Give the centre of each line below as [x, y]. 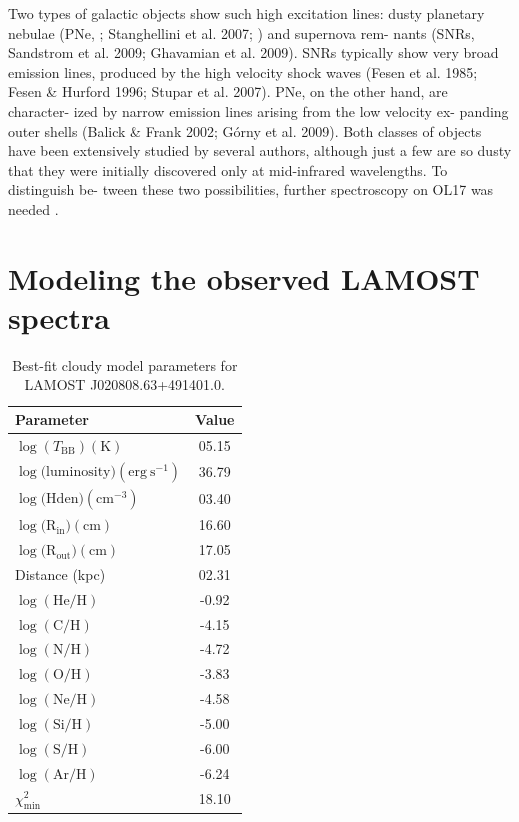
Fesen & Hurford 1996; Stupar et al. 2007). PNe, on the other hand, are [228, 91]
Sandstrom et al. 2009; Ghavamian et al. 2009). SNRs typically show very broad [253, 52]
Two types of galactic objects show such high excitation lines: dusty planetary [246, 13]
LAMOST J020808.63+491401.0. [124, 384]
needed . [33, 208]
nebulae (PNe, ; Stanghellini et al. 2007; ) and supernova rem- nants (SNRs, [241, 32]
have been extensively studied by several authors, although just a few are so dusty [260, 150]
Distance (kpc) [60, 573]
